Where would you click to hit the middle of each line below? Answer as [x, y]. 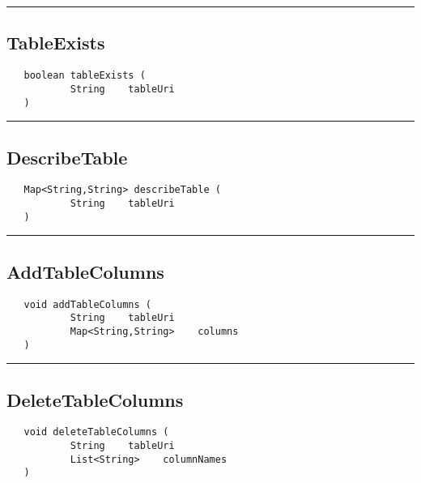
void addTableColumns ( [87, 304]
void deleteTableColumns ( [96, 432]
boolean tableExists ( [85, 76]
